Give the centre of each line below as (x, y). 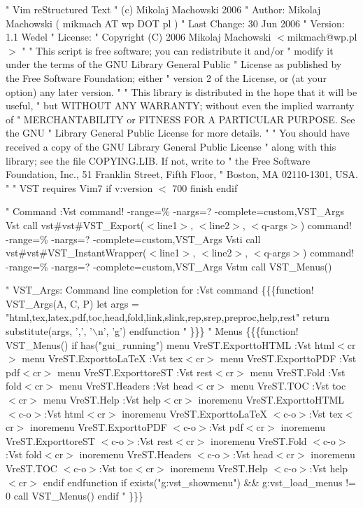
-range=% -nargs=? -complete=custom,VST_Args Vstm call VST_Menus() (169, 266)
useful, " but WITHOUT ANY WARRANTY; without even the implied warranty (180, 105)
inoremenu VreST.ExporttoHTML (271, 400)
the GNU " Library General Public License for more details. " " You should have (178, 133)
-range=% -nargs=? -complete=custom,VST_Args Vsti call (133, 239)
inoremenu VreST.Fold (259, 440)
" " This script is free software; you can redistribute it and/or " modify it (178, 50)
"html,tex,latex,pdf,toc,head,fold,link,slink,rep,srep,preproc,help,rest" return (168, 317)
